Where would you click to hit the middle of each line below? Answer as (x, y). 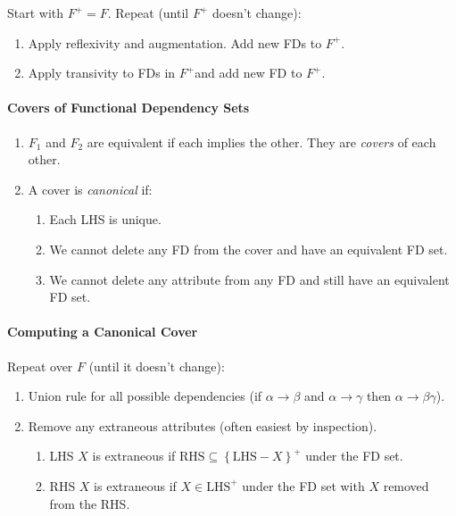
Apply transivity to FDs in (102, 73)
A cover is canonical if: (90, 189)
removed (406, 485)
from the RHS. (90, 503)
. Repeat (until (148, 12)
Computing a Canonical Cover (103, 332)
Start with (36, 12)
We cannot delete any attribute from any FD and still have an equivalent (249, 279)
